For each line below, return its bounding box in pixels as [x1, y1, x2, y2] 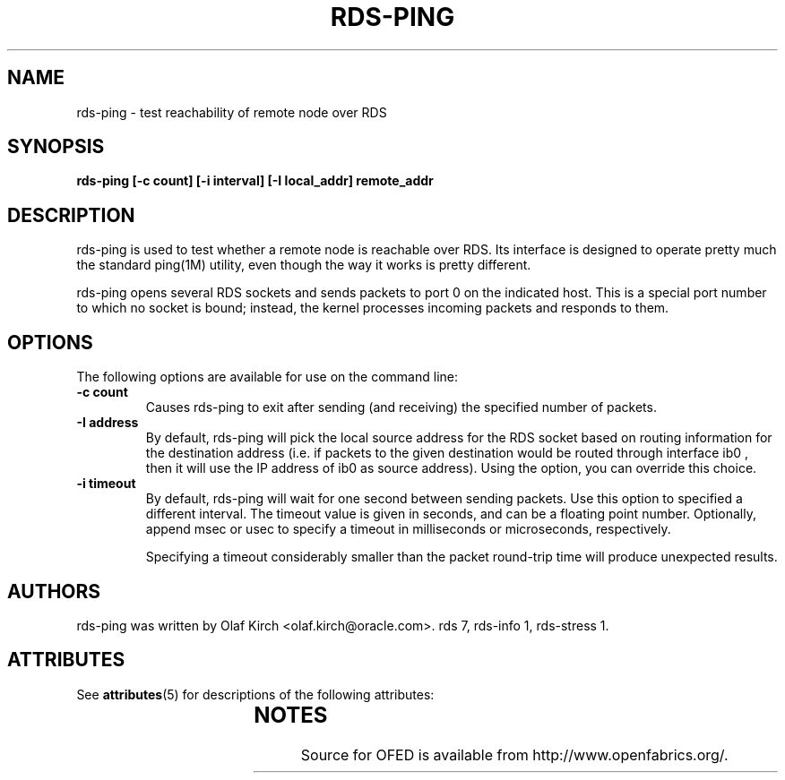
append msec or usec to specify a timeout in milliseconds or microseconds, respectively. [145, 521, 671, 537]
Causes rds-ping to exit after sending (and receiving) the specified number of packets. [145, 399, 657, 416]
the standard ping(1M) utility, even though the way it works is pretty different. [76, 257, 531, 273]
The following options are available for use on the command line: [76, 369, 459, 385]
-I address [76, 415, 139, 431]
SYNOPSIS [7, 135, 105, 159]
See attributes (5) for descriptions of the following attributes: [76, 686, 435, 702]
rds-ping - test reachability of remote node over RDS [76, 104, 387, 120]
